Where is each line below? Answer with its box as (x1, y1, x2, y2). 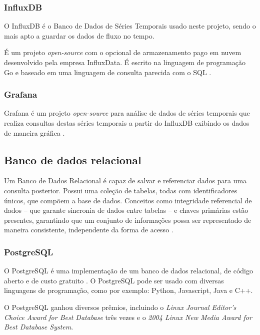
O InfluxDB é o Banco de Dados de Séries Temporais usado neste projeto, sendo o (4, 21, 256, 31)
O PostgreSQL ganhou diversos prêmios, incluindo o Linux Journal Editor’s (4, 301, 236, 312)
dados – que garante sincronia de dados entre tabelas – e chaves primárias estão (4, 205, 248, 215)
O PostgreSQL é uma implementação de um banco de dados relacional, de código (4, 265, 253, 276)
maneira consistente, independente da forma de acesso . (4, 224, 173, 235)
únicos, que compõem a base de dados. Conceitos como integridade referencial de (4, 195, 252, 205)
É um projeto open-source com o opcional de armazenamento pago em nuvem (4, 47, 241, 58)
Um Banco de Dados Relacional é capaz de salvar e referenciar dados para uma (4, 175, 247, 186)
